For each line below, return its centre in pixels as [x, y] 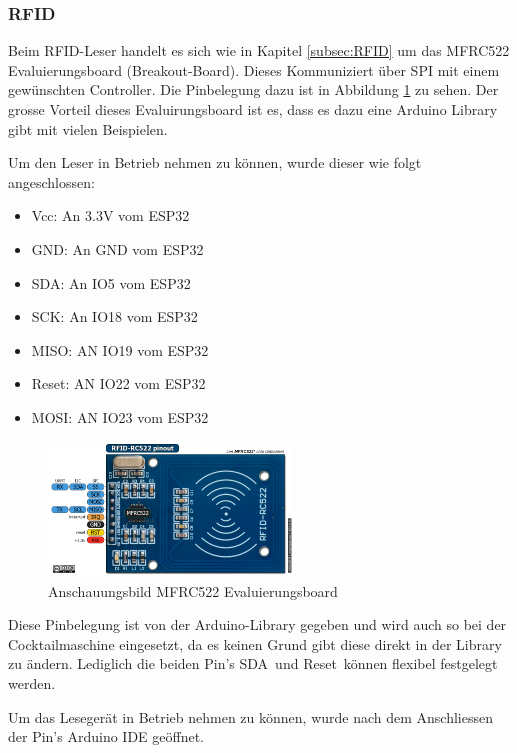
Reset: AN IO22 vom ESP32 [118, 383]
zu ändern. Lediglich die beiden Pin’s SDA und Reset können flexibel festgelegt [253, 663]
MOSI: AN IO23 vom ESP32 [120, 416]
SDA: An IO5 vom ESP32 [111, 282]
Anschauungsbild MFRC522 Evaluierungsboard [193, 590]
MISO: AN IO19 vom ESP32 [120, 349]
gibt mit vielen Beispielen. [88, 128]
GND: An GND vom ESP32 [117, 248]
